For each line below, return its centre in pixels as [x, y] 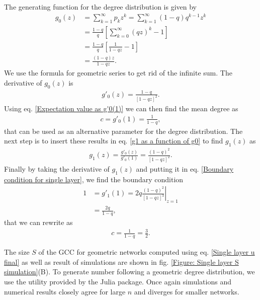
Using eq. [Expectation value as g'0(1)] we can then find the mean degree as [121, 108]
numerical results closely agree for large [65, 291]
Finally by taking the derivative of [57, 168]
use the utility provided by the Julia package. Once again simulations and [118, 282]
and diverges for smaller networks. [187, 291]
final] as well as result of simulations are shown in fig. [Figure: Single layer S [121, 261]
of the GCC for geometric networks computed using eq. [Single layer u [147, 252]
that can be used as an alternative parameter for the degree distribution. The [123, 131]
